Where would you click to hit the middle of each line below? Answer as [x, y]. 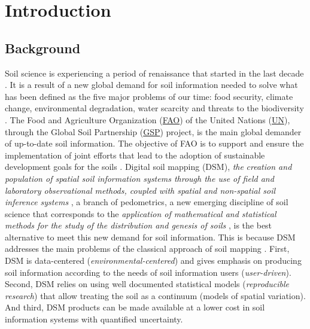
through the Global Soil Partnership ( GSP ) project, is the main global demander [153, 131]
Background [43, 48]
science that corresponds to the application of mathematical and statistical [141, 213]
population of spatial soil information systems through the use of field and [139, 178]
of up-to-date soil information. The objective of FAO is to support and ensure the [154, 143]
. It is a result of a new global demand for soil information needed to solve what [151, 85]
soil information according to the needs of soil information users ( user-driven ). [148, 272]
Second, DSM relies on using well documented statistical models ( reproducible [147, 284]
